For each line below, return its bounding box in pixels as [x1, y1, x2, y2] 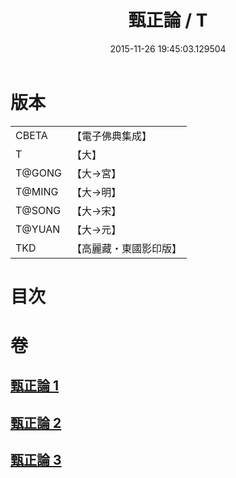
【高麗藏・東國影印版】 [71, 241, 182, 255]
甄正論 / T [128, 9, 208, 32]
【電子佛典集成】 [71, 129, 152, 143]
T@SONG [15, 203, 62, 217]
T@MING [15, 184, 59, 198]
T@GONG [15, 166, 62, 180]
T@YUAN [15, 222, 61, 236]
